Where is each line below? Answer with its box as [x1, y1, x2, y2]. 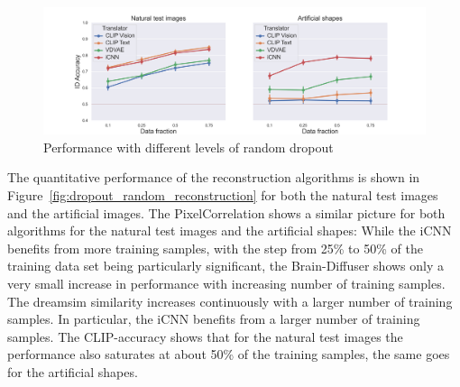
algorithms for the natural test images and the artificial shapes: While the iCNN [7, 221, 452, 240]
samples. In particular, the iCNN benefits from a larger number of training [7, 309, 420, 328]
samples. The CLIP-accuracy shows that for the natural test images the [7, 327, 403, 346]
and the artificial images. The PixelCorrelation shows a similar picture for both [7, 203, 446, 222]
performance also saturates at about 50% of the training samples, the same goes [7, 345, 450, 364]
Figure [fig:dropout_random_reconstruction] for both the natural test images [7, 185, 438, 204]
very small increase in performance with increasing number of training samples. [7, 273, 446, 292]
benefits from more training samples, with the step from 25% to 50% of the [7, 238, 423, 257]
